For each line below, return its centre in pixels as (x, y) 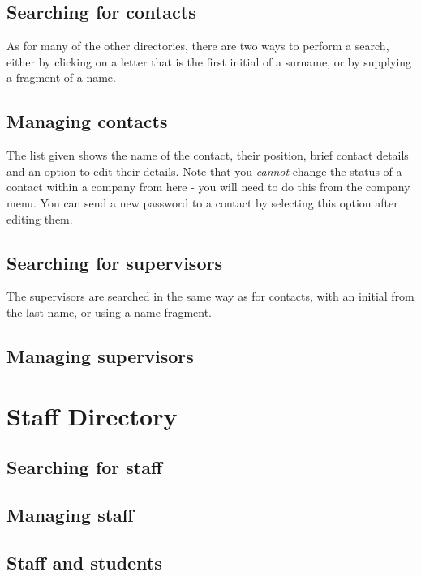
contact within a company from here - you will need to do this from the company (208, 187)
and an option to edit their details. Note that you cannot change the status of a (204, 171)
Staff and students (84, 562)
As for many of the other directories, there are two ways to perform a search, (198, 46)
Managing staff (70, 514)
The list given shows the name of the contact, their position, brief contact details (208, 155)
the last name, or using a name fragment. (109, 311)
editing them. (40, 218)
